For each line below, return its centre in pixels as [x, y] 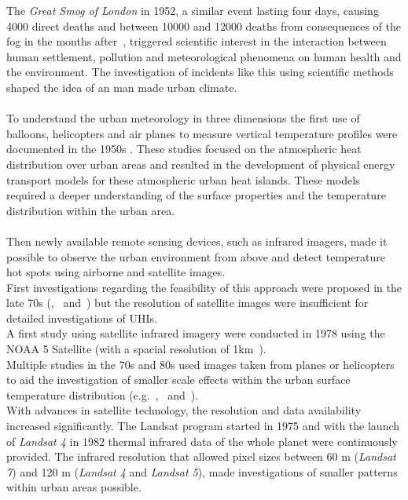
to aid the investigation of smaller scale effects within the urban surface [178, 380]
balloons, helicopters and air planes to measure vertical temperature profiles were [202, 133]
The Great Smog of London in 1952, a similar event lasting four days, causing [193, 10]
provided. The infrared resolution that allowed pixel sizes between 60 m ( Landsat [201, 456]
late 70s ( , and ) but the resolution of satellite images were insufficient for [187, 303]
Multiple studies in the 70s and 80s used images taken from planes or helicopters [200, 364]
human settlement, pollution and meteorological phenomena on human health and [204, 56]
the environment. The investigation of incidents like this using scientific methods [200, 72]
